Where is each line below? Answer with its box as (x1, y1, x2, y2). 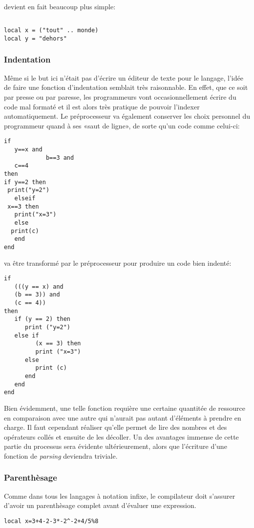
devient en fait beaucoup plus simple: (4, 1, 116, 11)
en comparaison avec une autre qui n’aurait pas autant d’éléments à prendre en (4, 412, 241, 422)
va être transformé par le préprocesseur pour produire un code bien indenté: (4, 257, 232, 268)
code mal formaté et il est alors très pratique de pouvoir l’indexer (4, 101, 200, 111)
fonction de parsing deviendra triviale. (4, 450, 118, 461)
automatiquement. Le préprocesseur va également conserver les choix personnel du (4, 111, 250, 121)
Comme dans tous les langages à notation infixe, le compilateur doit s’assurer (4, 490, 235, 501)
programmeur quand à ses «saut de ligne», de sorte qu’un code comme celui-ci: (4, 120, 240, 130)
